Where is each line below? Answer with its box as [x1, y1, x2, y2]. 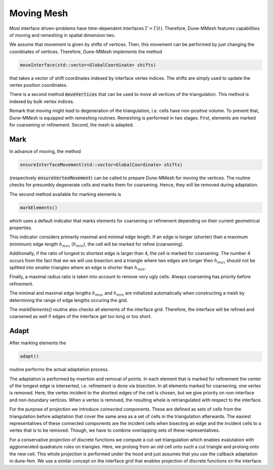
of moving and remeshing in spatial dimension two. [9, 32, 116, 38]
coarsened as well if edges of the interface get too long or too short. [9, 314, 152, 320]
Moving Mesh [9, 8, 68, 19]
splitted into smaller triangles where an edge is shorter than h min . [9, 265, 147, 272]
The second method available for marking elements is [9, 191, 121, 197]
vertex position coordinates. [9, 82, 68, 88]
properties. [9, 225, 32, 231]
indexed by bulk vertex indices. [9, 98, 74, 105]
